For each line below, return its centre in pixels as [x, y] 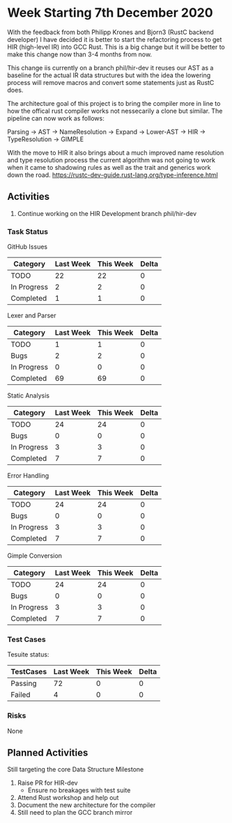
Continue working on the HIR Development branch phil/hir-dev [107, 213]
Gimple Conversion [35, 556]
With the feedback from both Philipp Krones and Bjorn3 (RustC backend [110, 32]
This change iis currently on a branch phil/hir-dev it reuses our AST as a [110, 68]
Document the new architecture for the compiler [86, 805]
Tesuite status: [28, 655]
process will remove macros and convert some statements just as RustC [111, 82]
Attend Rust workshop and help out [68, 798]
